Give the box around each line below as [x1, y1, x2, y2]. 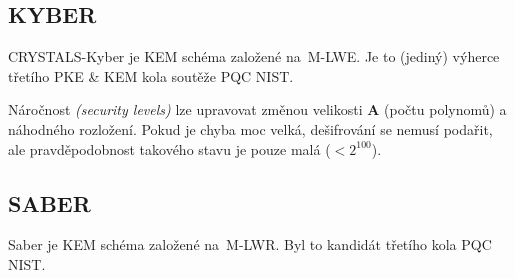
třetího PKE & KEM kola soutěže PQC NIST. [8, 65, 294, 86]
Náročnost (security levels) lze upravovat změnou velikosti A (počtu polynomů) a [8, 99, 507, 120]
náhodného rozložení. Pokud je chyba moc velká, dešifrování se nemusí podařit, [8, 118, 493, 139]
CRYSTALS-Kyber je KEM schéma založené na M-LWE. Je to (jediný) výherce [8, 46, 500, 67]
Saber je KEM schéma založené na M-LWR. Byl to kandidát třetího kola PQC [8, 234, 492, 255]
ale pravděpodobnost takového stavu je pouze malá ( [8, 138, 331, 159]
